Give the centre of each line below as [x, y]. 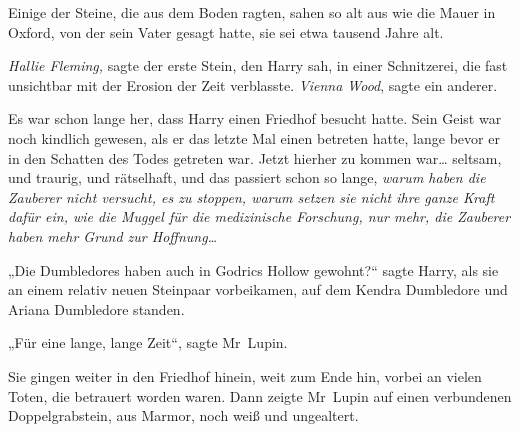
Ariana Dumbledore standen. [96, 308]
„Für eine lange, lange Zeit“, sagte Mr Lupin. [148, 342]
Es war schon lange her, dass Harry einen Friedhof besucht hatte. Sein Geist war [255, 118]
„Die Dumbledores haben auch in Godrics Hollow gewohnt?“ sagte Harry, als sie [253, 269]
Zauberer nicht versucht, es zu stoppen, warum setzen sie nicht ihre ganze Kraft [251, 196]
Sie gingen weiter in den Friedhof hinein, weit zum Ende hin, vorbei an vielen [245, 375]
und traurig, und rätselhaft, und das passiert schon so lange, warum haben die [247, 177]
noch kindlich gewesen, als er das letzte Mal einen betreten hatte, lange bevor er [254, 137]
